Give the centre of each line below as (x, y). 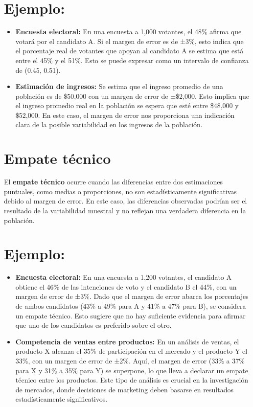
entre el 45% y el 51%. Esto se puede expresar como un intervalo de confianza (132, 60)
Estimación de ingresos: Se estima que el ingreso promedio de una (119, 86)
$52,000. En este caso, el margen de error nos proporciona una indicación (125, 115)
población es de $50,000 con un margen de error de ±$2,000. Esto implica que (132, 96)
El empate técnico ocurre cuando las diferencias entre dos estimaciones (113, 182)
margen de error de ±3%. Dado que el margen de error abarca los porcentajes (132, 296)
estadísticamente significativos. (61, 399)
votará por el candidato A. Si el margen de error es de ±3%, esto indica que (129, 41)
